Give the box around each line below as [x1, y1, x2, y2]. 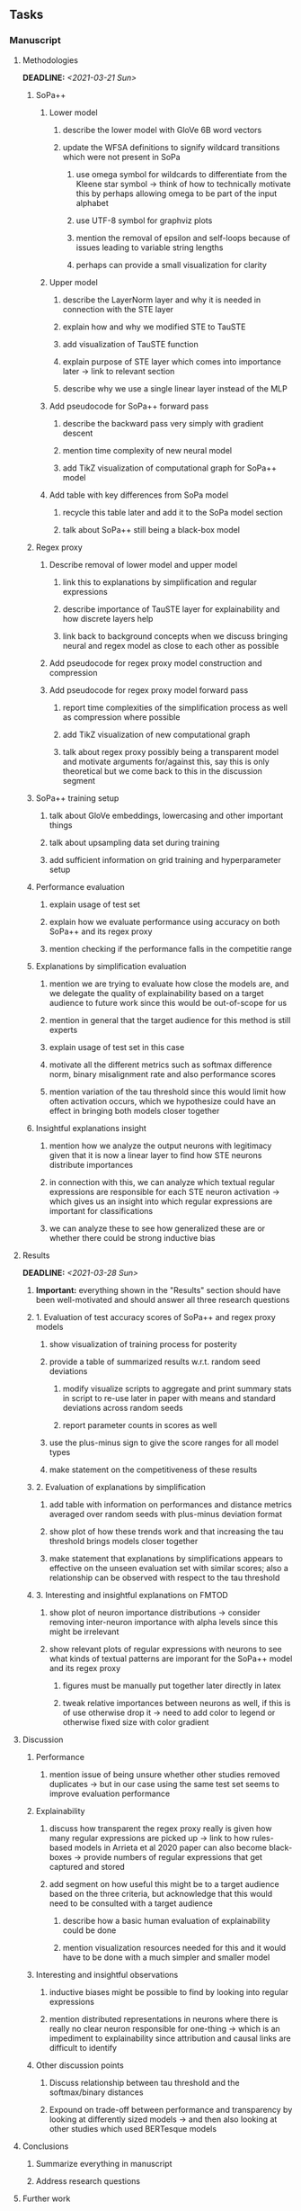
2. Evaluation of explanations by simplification [35, 1481, 206, 1492]
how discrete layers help [62, 613, 154, 624]
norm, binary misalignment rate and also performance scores [49, 1068, 276, 1079]
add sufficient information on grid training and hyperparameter [49, 854, 281, 865]
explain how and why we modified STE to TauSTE [62, 321, 246, 332]
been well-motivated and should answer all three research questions [35, 1294, 290, 1305]
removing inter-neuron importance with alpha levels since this [49, 1616, 279, 1627]
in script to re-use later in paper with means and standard [62, 1392, 276, 1403]
